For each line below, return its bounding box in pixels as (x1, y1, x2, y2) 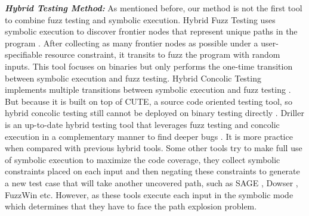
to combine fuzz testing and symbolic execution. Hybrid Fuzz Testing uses (5, 13, 276, 26)
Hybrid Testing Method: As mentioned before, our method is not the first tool (5, 2, 302, 14)
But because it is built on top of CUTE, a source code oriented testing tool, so (5, 95, 292, 107)
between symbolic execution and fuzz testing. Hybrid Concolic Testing (5, 71, 261, 84)
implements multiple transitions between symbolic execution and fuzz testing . (5, 83, 291, 96)
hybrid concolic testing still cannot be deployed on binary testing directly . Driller (5, 107, 304, 119)
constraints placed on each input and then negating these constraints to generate (5, 165, 300, 177)
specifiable (5, 48, 42, 61)
